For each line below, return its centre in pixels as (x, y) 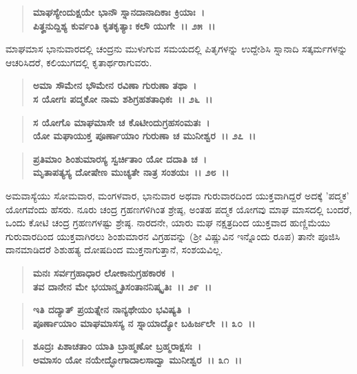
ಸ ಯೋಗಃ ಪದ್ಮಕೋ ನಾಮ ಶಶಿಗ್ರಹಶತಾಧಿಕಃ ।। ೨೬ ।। (123, 98)
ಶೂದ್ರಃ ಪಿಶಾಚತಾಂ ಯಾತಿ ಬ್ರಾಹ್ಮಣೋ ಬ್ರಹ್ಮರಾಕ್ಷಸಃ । (117, 346)
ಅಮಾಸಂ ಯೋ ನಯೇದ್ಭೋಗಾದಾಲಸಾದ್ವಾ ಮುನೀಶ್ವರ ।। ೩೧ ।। (137, 359)
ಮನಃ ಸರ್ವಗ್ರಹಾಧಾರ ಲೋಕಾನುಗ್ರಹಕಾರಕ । (104, 272)
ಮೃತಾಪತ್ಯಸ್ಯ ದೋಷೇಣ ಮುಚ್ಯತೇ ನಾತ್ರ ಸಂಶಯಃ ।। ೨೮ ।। (131, 172)
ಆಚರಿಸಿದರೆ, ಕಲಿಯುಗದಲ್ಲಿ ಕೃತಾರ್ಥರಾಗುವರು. (79, 62)
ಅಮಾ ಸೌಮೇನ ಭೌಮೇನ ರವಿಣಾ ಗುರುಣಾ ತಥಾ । (115, 85)
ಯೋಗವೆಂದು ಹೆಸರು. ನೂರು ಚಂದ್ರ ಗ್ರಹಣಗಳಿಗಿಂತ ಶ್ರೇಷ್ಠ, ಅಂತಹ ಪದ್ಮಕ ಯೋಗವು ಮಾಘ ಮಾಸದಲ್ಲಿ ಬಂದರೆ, (179, 209)
